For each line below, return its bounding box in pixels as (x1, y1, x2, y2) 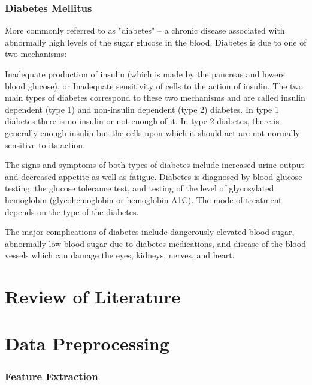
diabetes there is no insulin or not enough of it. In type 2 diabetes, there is (5, 115, 280, 127)
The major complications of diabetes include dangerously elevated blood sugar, (5, 225, 295, 238)
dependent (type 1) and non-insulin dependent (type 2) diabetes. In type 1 (5, 103, 279, 115)
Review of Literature (5, 284, 181, 309)
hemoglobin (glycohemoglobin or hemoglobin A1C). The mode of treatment (5, 193, 282, 206)
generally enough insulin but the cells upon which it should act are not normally (5, 126, 300, 139)
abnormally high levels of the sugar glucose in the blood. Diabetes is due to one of (5, 35, 307, 48)
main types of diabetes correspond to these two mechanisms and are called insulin (5, 91, 305, 104)
